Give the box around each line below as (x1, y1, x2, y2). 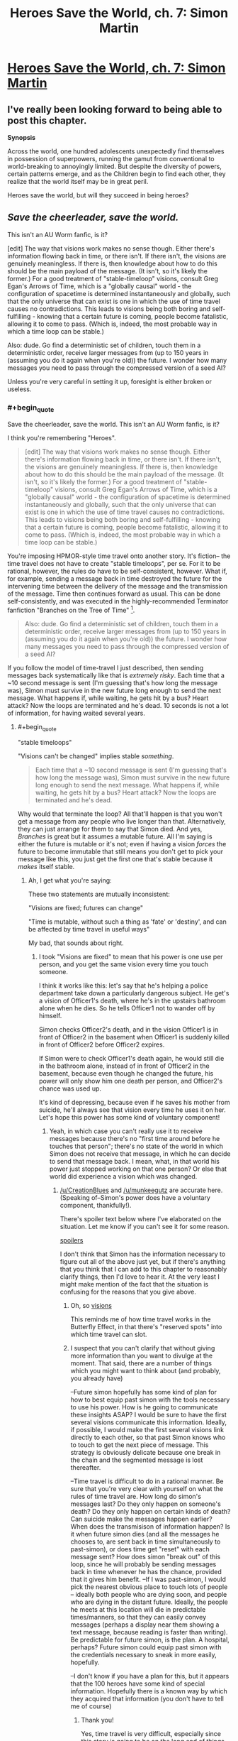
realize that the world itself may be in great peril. (7, 178, 149, 185)
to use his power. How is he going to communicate (70, 1402, 218, 1411)
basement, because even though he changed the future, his (38, 1069, 214, 1077)
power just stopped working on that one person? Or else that (49, 1164, 227, 1173)
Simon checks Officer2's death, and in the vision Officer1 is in (38, 1025, 219, 1034)
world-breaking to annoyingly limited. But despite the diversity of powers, (7, 162, 222, 170)
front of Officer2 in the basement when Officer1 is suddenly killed (38, 1032, 229, 1041)
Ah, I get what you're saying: (28, 875, 112, 885)
